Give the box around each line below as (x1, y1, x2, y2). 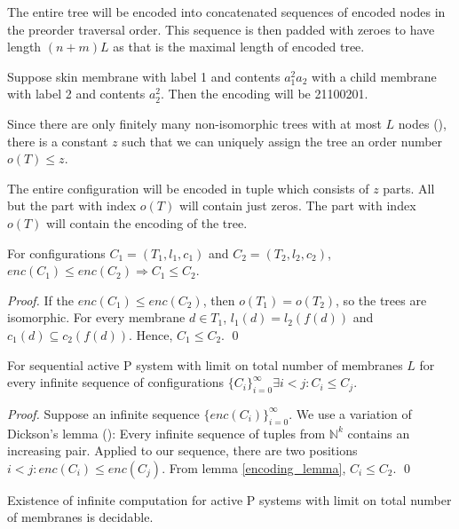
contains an (347, 423, 410, 442)
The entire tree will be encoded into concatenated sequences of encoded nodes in (7, 3, 446, 20)
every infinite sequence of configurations (7, 373, 225, 391)
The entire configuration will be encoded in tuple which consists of (7, 178, 369, 197)
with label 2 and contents (7, 84, 146, 103)
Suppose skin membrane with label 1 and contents (7, 67, 281, 85)
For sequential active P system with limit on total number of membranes (7, 355, 403, 374)
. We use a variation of (289, 404, 412, 422)
